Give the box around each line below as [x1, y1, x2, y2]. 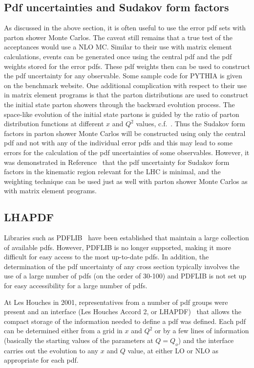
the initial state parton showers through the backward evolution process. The [4, 99, 235, 109]
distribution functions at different [4, 118, 104, 129]
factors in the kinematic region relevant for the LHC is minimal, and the [4, 166, 221, 177]
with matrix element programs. [4, 185, 97, 196]
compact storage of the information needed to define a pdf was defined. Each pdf [4, 316, 246, 326]
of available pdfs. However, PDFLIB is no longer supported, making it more [4, 242, 231, 252]
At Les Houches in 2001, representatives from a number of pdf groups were [4, 297, 228, 307]
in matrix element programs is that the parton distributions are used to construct [4, 90, 249, 100]
